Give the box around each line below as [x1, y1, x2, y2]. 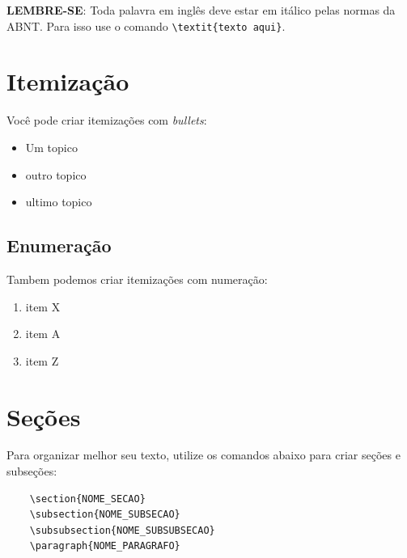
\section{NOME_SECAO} [29, 492, 146, 505]
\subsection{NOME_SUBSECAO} [29, 509, 180, 521]
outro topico [25, 166, 87, 183]
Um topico [25, 138, 78, 155]
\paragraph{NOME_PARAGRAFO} [29, 540, 180, 552]
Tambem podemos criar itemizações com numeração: [6, 270, 268, 287]
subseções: [6, 463, 57, 480]
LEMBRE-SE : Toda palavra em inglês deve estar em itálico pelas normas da [6, 2, 396, 18]
